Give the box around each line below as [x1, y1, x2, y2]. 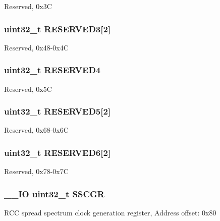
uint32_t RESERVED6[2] [4, 146, 111, 158]
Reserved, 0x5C [4, 83, 52, 94]
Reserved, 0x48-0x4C [4, 42, 69, 52]
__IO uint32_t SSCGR [4, 187, 104, 200]
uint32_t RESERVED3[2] [4, 22, 111, 35]
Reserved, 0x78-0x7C [4, 166, 69, 177]
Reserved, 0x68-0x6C [4, 125, 69, 135]
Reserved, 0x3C [4, 1, 52, 11]
